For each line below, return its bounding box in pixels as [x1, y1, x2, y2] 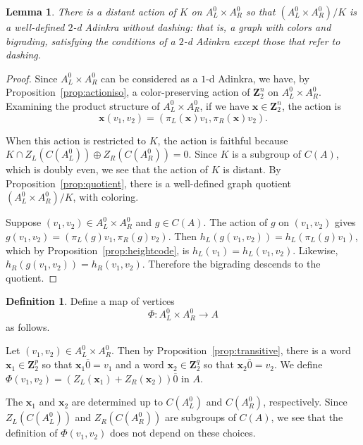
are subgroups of [164, 410, 236, 425]
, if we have [199, 98, 250, 113]
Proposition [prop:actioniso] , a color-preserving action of [6, 84, 250, 99]
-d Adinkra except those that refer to [183, 33, 340, 48]
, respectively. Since [263, 394, 347, 409]
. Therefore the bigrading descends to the [142, 256, 321, 271]
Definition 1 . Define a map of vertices [6, 294, 175, 308]
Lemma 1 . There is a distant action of [6, 4, 176, 18]
